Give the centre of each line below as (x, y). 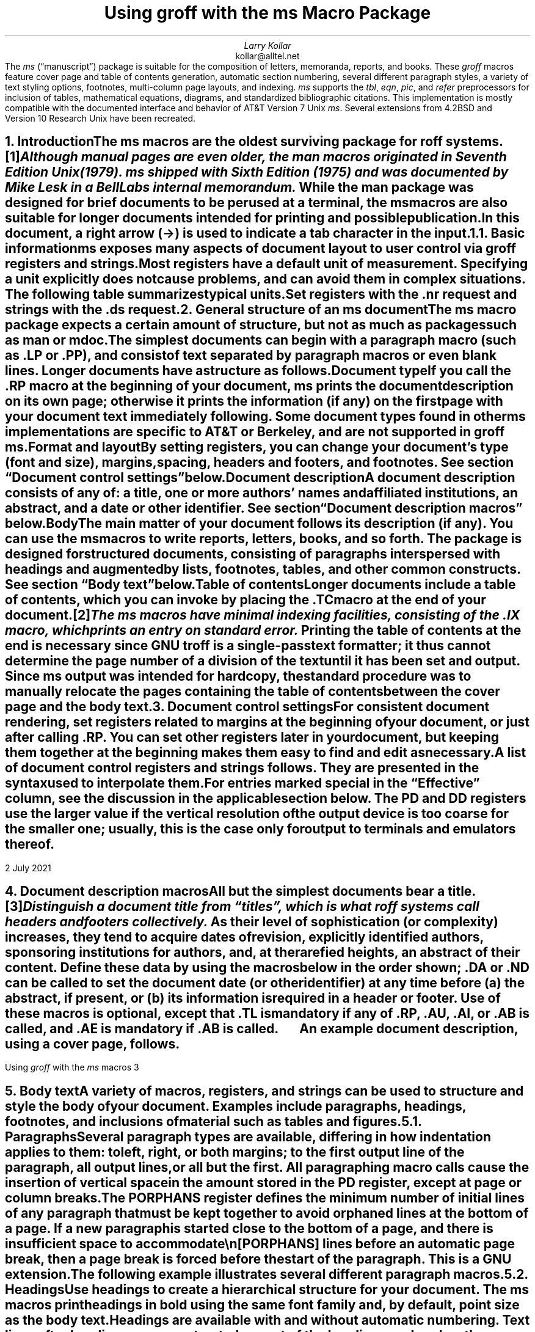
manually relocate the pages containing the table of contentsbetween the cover (253, 692)
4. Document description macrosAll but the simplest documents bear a (225, 891)
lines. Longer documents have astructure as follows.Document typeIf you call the (258, 371)
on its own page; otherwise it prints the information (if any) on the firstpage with (254, 401)
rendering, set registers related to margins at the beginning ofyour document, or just (267, 722)
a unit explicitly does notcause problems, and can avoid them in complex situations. (265, 279)
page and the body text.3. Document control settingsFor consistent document (247, 707)
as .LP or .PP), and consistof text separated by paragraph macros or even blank (251, 356)
